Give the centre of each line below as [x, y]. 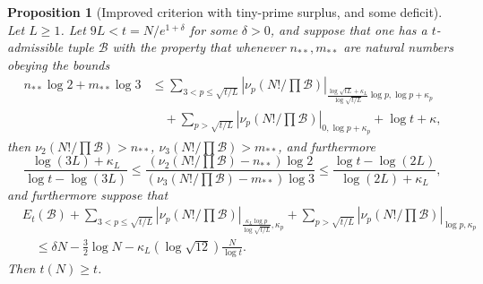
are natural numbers [398, 47]
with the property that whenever [199, 47]
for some [213, 29]
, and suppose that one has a [349, 29]
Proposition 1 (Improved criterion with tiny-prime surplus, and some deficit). [225, 12]
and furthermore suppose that [88, 194]
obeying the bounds [59, 64]
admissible [35, 47]
